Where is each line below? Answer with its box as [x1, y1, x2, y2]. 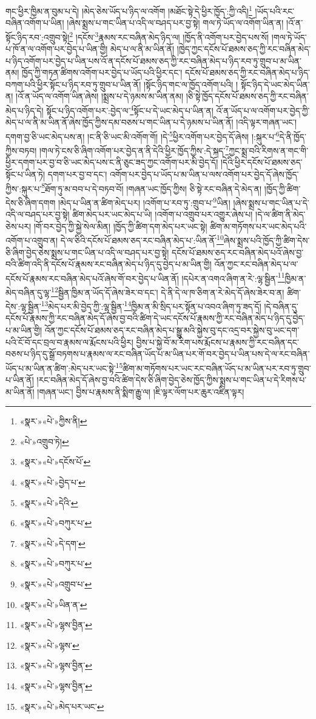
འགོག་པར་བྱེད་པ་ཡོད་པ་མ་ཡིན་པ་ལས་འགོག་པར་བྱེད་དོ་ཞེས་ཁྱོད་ [109, 168, 299, 180]
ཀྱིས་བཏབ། [5, 144, 37, 156]
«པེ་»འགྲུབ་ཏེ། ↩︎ [19, 435, 69, 447]
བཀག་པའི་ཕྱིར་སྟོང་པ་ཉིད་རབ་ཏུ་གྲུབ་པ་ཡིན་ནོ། [5, 78, 141, 90]
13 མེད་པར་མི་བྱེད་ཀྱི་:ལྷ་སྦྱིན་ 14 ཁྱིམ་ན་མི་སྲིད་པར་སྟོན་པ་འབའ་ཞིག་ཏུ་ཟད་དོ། [41, 298, 261, 312]
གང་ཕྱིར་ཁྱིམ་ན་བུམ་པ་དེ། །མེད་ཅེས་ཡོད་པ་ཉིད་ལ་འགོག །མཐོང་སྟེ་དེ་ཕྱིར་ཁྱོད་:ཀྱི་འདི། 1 [5, 3, 252, 17]
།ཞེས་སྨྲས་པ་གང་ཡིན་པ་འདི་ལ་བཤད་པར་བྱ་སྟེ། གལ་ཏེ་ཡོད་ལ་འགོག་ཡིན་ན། [67, 16, 284, 29]
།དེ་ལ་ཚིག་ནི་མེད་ [255, 208, 306, 221]
